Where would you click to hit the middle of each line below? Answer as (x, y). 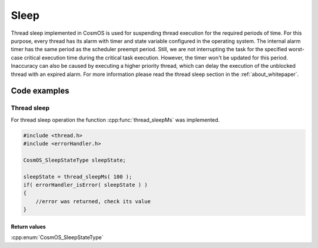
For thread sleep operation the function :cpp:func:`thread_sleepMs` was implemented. (115, 120)
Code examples (40, 91)
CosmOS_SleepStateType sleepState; (74, 160)
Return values (29, 226)
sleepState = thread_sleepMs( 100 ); (78, 176)
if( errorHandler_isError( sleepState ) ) (85, 185)
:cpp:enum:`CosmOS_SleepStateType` (57, 237)
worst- (296, 49)
